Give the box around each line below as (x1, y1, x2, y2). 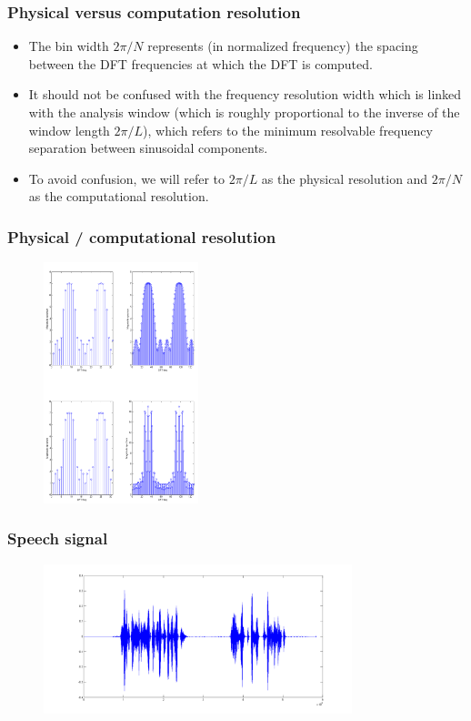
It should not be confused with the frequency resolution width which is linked (28, 85, 462, 104)
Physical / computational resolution (7, 225, 276, 248)
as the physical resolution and (261, 168, 428, 188)
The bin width (28, 36, 109, 56)
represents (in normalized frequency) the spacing (147, 36, 418, 56)
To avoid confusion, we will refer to (28, 168, 225, 188)
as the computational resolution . (28, 187, 209, 206)
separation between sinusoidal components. (28, 138, 268, 157)
